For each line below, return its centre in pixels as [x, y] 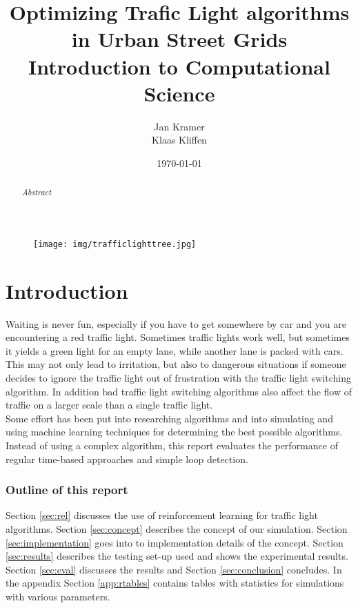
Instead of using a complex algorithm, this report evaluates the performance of [172, 445]
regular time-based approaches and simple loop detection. [127, 459]
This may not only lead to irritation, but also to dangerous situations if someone [176, 364]
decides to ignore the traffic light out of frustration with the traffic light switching [178, 378]
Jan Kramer [179, 126]
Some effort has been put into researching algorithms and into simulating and [169, 418]
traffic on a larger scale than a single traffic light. [109, 405]
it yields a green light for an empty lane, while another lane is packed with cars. [175, 350]
